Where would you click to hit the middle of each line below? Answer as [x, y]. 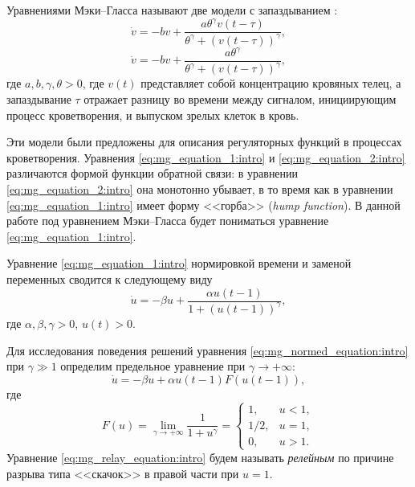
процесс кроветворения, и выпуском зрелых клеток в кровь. [153, 115]
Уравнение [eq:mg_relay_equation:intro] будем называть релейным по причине [200, 457]
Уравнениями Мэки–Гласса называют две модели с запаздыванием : [172, 10]
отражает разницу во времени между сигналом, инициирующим [240, 99]
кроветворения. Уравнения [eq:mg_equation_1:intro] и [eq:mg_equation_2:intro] [206, 157]
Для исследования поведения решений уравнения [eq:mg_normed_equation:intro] [207, 350]
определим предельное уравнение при [153, 366]
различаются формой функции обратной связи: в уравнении [153, 173]
